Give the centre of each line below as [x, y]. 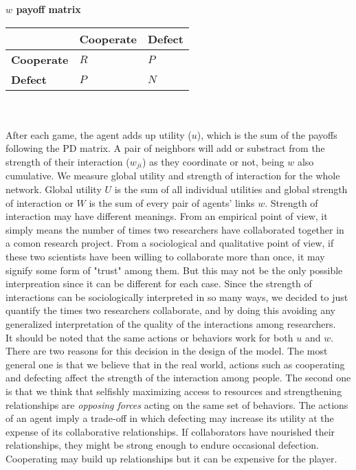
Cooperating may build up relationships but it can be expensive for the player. [171, 458]
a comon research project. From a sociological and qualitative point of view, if [170, 243]
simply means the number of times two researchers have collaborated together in [175, 229]
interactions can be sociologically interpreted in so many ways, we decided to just [177, 296]
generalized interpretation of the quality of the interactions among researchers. [171, 323]
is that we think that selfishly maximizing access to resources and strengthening [174, 391]
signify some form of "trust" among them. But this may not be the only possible [174, 270]
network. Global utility [54, 189]
